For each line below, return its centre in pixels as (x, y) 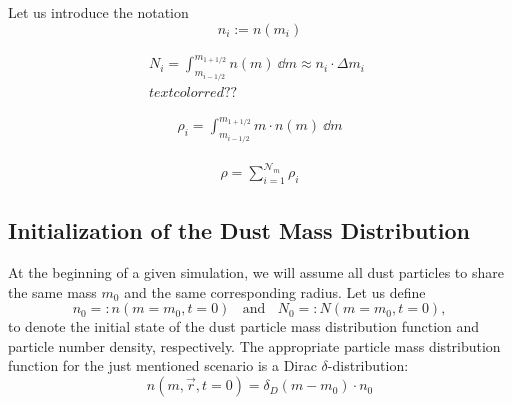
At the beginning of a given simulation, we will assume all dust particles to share (256, 272)
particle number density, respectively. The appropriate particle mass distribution (254, 345)
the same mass (52, 291)
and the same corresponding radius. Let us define (275, 291)
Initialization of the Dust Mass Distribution (239, 230)
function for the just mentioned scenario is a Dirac (162, 365)
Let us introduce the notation (98, 12)
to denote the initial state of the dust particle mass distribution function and (244, 326)
